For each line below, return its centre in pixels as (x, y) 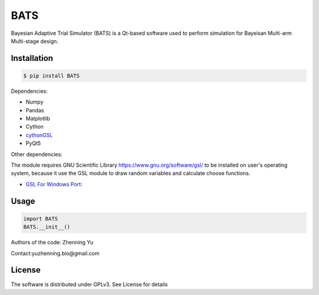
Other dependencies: (37, 154)
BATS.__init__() (47, 227)
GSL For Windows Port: (54, 184)
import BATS (41, 218)
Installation (32, 58)
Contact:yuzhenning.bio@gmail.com (55, 253)
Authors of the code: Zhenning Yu (52, 242)
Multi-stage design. (35, 41)
